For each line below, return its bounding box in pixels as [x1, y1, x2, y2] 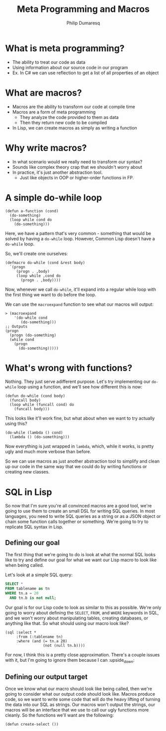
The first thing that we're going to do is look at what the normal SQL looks [5, 552, 156, 558]
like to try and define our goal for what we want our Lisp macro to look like [5, 557, 157, 563]
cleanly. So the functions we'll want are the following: [5, 712, 114, 718]
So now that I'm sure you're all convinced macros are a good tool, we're [5, 503, 152, 509]
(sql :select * [5, 630, 37, 635]
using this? [5, 421, 27, 427]
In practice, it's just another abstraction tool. [12, 169, 103, 175]
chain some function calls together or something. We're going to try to [5, 519, 149, 525]
